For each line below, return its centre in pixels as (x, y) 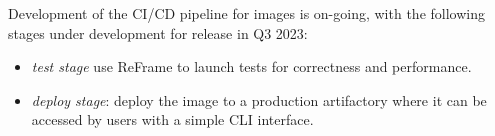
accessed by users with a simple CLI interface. (172, 119)
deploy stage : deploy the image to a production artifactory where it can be (259, 99)
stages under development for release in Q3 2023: (158, 32)
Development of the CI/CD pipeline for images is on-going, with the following (246, 13)
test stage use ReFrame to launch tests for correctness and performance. (251, 66)
